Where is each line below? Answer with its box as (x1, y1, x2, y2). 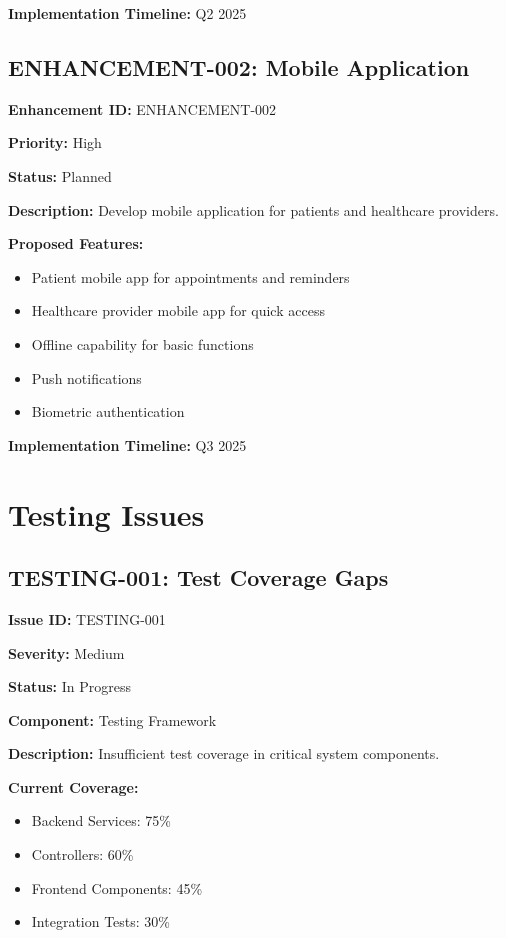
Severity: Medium (8, 642, 125, 663)
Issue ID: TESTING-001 (8, 608, 166, 629)
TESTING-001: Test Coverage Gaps (8, 562, 389, 593)
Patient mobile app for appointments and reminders (31, 266, 350, 287)
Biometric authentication (31, 401, 185, 422)
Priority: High (8, 132, 102, 153)
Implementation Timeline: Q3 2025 (8, 434, 247, 455)
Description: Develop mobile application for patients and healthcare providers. (8, 199, 499, 220)
